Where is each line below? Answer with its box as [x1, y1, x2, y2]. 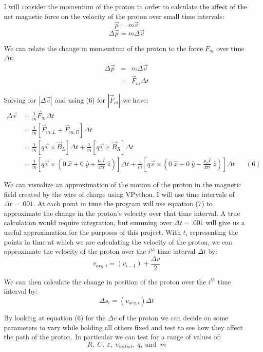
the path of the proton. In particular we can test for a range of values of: [4, 332, 221, 342]
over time [216, 43, 244, 53]
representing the [189, 227, 238, 237]
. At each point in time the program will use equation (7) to [33, 198, 213, 209]
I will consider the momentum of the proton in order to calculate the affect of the [4, 1, 247, 11]
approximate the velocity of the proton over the [4, 246, 146, 256]
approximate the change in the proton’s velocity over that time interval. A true [4, 208, 240, 218]
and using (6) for [55, 94, 105, 105]
